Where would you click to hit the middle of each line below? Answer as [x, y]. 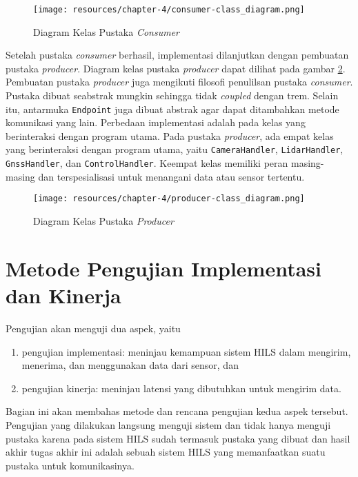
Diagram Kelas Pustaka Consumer [107, 31]
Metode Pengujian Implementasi [163, 268]
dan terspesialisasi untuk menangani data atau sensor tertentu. [171, 176]
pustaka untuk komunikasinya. [70, 465]
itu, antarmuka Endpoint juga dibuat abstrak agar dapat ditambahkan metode [172, 109]
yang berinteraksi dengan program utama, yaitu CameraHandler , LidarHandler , [175, 149]
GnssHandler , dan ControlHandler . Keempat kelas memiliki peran [147, 163]
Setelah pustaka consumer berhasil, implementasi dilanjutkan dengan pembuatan [177, 55]
